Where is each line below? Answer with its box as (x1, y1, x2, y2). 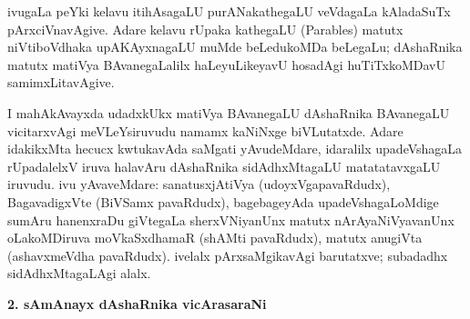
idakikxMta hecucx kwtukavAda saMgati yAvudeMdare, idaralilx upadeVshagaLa (7, 139, 463, 158)
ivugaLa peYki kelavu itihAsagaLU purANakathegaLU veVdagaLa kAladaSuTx (7, 2, 451, 20)
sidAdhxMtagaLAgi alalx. (7, 264, 151, 283)
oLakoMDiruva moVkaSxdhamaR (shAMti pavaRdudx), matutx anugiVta (7, 228, 423, 247)
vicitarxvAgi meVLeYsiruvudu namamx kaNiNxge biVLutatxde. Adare (7, 121, 404, 140)
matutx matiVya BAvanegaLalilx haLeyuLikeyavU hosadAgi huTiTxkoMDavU (7, 55, 445, 74)
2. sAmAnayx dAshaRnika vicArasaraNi (7, 294, 267, 313)
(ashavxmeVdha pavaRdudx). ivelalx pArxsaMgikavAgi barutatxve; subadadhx (7, 245, 448, 264)
